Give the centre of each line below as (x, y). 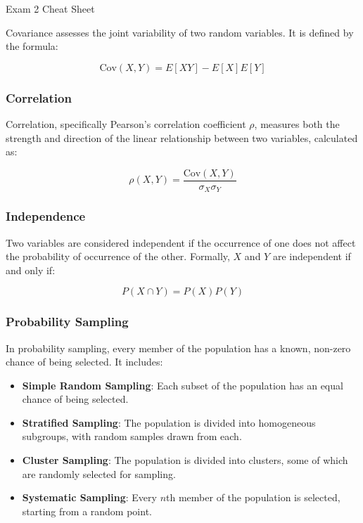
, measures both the (297, 124)
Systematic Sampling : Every (89, 497)
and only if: (31, 270)
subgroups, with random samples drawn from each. (132, 436)
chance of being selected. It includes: (84, 362)
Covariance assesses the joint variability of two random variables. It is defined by (180, 32)
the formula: (32, 46)
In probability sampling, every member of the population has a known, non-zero (178, 348)
